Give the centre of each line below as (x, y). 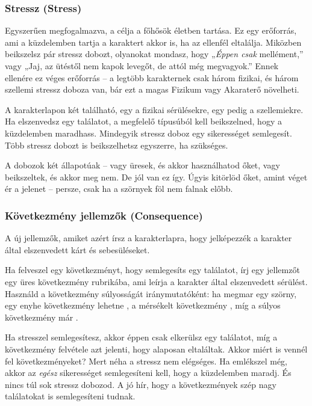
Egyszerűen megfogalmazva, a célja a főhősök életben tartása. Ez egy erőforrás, (151, 30)
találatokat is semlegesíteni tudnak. (70, 396)
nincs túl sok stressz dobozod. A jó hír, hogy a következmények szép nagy (141, 384)
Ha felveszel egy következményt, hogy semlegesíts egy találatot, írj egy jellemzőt (152, 270)
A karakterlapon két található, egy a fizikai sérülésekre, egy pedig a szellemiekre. (154, 109)
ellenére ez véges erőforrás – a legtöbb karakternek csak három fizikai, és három (152, 77)
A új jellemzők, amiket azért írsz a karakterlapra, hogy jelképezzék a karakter (148, 238)
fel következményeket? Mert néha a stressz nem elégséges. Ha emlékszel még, (146, 361)
